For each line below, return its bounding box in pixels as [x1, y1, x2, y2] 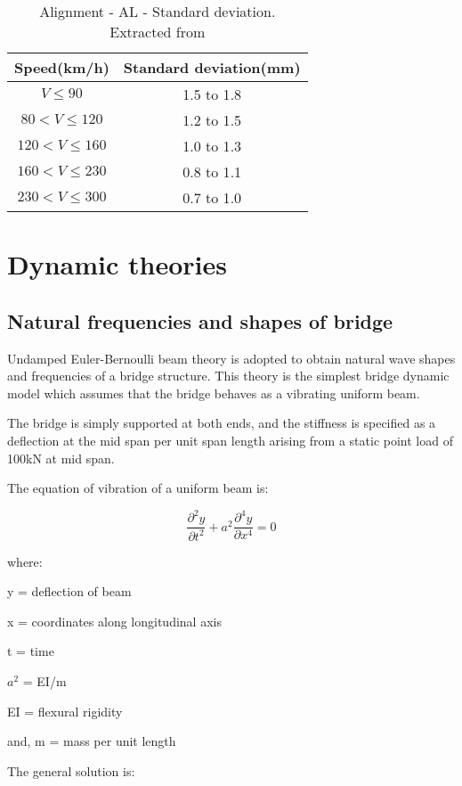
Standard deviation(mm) [123, 57, 301, 78]
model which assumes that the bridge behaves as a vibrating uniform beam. [7, 383, 420, 402]
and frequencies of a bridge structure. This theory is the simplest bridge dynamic [7, 366, 450, 385]
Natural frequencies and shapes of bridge [7, 307, 393, 334]
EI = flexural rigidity [7, 701, 123, 720]
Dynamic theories [7, 246, 227, 282]
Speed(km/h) [14, 57, 109, 78]
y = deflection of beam [7, 582, 132, 601]
